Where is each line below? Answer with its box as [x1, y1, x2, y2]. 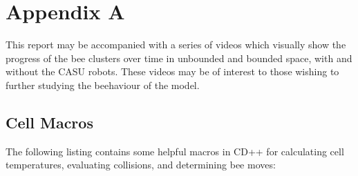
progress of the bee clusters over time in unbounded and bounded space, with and [6, 50, 352, 65]
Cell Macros [6, 111, 93, 133]
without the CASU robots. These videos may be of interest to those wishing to [6, 64, 339, 79]
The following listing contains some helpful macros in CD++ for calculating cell [6, 144, 344, 158]
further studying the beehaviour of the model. [6, 77, 200, 92]
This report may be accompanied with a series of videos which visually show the [6, 37, 346, 52]
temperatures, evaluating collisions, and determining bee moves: [6, 157, 276, 172]
